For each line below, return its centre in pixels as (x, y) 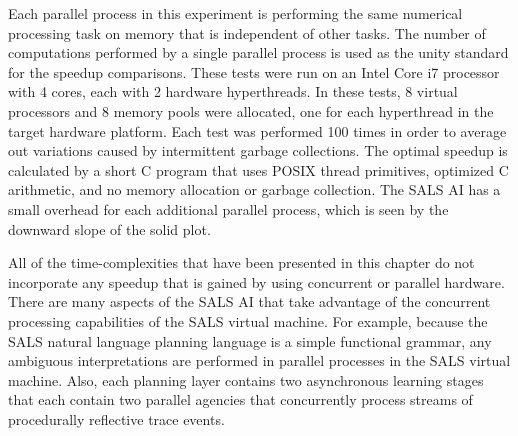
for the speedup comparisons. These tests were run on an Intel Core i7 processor (254, 71)
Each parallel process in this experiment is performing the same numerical (235, 13)
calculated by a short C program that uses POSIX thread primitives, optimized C (258, 169)
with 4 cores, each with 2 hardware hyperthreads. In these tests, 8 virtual (233, 91)
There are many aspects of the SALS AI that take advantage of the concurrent (249, 301)
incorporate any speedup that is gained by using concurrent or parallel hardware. (256, 281)
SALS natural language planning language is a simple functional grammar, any (250, 340)
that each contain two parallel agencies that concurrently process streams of (240, 399)
